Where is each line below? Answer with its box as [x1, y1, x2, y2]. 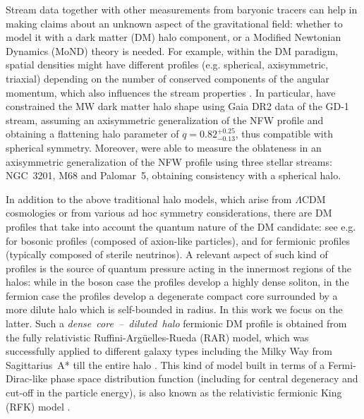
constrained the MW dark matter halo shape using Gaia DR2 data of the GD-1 [6, 99, 349, 114]
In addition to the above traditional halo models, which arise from [6, 191, 292, 206]
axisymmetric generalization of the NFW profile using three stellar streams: [6, 154, 332, 169]
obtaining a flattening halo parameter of [6, 126, 179, 141]
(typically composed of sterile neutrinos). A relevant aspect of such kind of [6, 247, 328, 262]
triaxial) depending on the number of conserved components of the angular [6, 71, 329, 85]
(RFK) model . [6, 399, 71, 413]
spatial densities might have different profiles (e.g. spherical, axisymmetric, [6, 57, 329, 72]
